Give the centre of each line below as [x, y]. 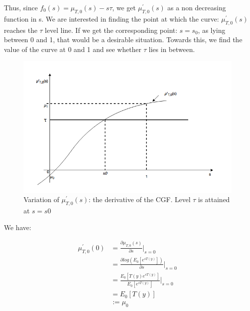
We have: [18, 227]
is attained [214, 199]
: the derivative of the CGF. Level [139, 199]
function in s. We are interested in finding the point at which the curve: [112, 18]
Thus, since [21, 7]
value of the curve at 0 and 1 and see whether [73, 49]
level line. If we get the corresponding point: [111, 30]
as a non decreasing [197, 7]
